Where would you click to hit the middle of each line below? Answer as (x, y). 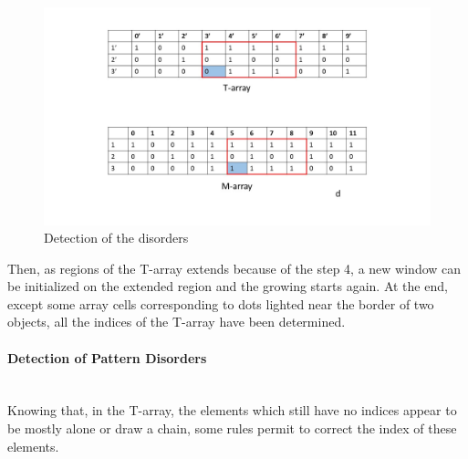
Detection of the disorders (116, 238)
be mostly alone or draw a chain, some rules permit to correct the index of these (232, 428)
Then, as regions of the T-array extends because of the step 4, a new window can (234, 268)
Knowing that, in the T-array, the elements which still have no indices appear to (232, 410)
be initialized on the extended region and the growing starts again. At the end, (228, 286)
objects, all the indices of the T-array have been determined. (177, 322)
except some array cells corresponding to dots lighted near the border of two (221, 303)
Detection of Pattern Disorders (107, 357)
